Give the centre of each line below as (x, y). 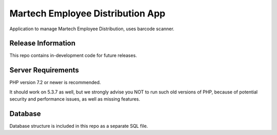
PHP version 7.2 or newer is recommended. (55, 83)
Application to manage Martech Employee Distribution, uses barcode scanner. (92, 29)
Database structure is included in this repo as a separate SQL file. (79, 126)
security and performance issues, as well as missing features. (75, 99)
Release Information (43, 43)
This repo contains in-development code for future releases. (73, 55)
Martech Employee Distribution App (87, 13)
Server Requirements (44, 70)
